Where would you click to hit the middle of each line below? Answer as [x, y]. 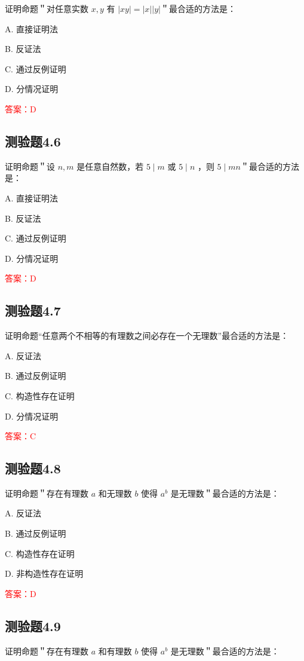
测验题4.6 [33, 141]
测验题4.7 [33, 310]
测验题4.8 [33, 468]
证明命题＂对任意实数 [47, 8]
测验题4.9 [33, 625]
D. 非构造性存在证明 [44, 573]
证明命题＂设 [30, 166]
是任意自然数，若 [110, 166]
